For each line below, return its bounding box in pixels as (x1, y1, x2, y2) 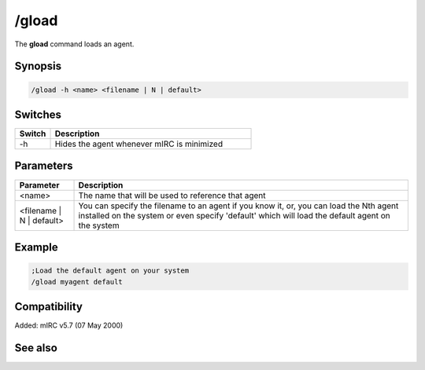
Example (14, 240, 58, 254)
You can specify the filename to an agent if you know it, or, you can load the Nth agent (78, 200, 399, 211)
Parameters (14, 159, 73, 173)
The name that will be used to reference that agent (78, 189, 267, 200)
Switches (14, 108, 62, 121)
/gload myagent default (31, 277, 124, 286)
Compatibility (14, 299, 83, 313)
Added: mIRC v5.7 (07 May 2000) (14, 321, 124, 330)
